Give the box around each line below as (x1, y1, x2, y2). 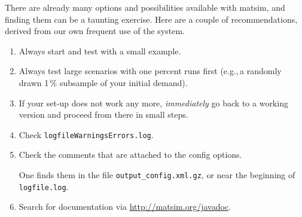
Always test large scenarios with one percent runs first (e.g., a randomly (19, 65, 282, 77)
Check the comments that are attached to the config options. (19, 148, 242, 161)
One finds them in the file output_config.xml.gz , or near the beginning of (19, 169, 295, 181)
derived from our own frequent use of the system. (5, 25, 185, 37)
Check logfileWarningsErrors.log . (19, 128, 154, 140)
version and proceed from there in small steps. (19, 108, 188, 121)
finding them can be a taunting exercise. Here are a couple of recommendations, (5, 13, 298, 25)
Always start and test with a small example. (19, 44, 181, 57)
